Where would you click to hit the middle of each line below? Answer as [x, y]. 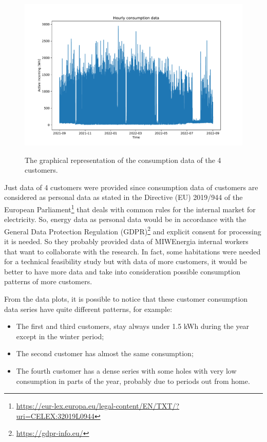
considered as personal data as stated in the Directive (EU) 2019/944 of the [123, 197]
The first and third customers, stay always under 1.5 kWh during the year [133, 326]
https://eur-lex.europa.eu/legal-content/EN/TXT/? [98, 406]
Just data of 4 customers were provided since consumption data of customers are [131, 187]
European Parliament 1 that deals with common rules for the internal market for [130, 208]
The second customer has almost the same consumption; [105, 353]
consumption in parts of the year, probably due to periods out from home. [133, 381]
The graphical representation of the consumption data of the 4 [123, 160]
